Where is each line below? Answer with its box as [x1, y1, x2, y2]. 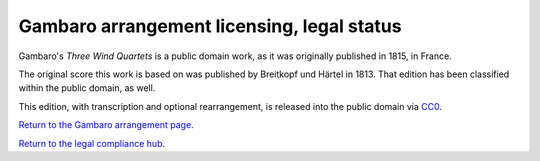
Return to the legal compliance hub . [18, 137, 166, 149]
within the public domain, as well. [18, 82, 156, 94]
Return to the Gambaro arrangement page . [18, 119, 194, 131]
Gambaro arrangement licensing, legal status [18, 15, 402, 37]
